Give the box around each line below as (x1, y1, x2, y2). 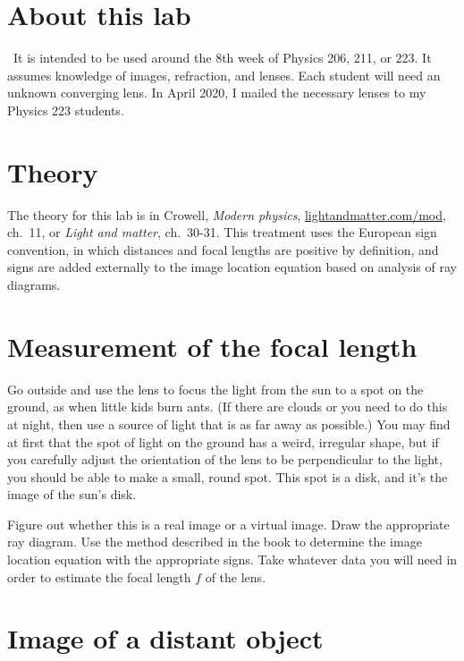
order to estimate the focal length (7, 567, 191, 586)
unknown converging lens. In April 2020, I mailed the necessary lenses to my (7, 83, 426, 102)
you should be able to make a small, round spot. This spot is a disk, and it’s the (7, 467, 448, 486)
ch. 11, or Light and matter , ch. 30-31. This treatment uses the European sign (7, 223, 437, 242)
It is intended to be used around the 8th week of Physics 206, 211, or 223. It (13, 48, 432, 67)
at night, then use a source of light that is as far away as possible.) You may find (7, 414, 451, 433)
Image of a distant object (7, 620, 324, 657)
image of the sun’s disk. (7, 485, 137, 504)
